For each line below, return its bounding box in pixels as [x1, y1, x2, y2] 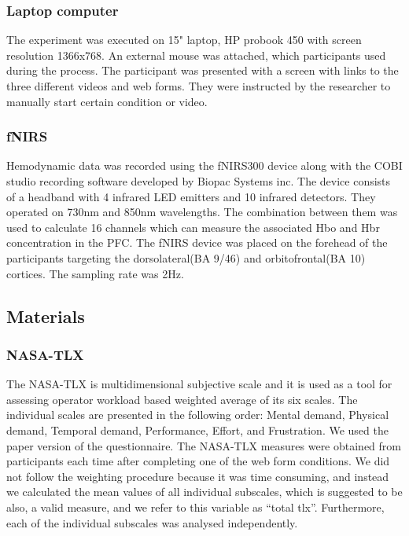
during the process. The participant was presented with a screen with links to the [6, 62, 399, 79]
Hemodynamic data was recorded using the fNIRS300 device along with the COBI [6, 157, 403, 174]
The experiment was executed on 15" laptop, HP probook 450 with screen [6, 31, 362, 48]
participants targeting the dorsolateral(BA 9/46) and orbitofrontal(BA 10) [6, 249, 366, 266]
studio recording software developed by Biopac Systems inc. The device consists [6, 173, 391, 189]
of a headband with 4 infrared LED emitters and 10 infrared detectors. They [6, 188, 376, 204]
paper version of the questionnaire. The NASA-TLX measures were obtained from [6, 437, 401, 453]
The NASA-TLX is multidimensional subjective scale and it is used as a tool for [6, 376, 392, 392]
